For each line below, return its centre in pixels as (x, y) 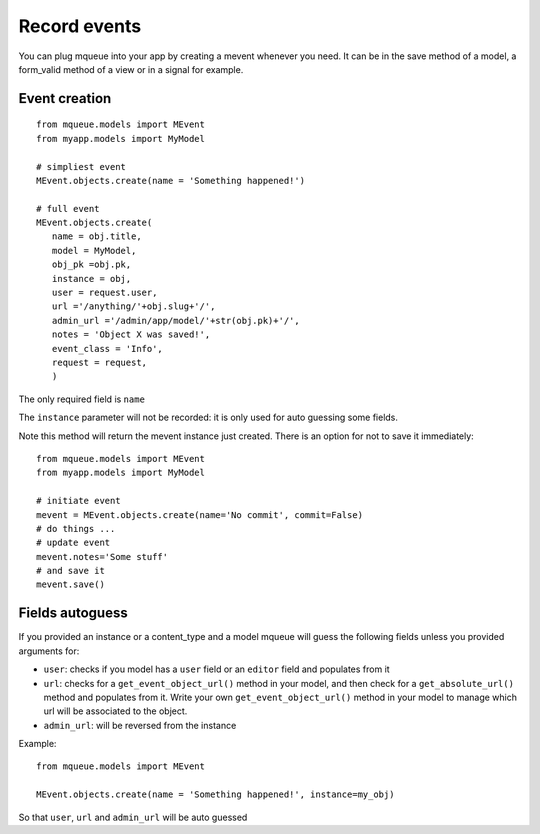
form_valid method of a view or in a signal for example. (131, 69)
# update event (73, 543)
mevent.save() (70, 584)
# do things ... (76, 528)
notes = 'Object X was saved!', (131, 334)
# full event (68, 208)
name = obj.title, (96, 236)
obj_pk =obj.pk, (91, 264)
